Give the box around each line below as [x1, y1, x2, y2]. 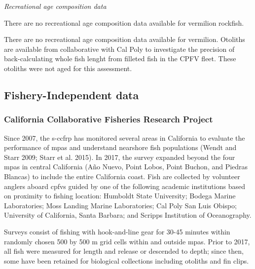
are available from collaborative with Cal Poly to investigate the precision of [4, 43, 235, 54]
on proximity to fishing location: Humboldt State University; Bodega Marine [4, 191, 236, 201]
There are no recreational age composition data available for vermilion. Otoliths [4, 34, 245, 44]
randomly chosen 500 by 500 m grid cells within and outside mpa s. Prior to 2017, [4, 236, 250, 246]
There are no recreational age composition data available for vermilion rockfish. [4, 17, 244, 28]
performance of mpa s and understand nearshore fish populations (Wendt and [4, 142, 237, 153]
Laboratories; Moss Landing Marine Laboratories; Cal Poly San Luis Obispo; [4, 200, 237, 210]
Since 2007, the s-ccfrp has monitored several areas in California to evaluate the [4, 132, 245, 143]
